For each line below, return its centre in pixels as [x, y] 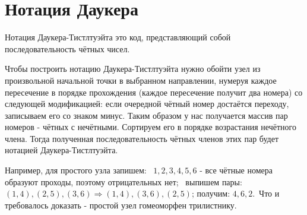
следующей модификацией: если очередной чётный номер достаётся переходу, [147, 104]
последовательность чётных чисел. [67, 48]
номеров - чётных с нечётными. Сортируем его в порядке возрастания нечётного [151, 127]
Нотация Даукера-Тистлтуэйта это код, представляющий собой [118, 37]
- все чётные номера [236, 170]
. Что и [266, 193]
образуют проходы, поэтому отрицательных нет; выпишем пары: [124, 181]
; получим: [211, 193]
